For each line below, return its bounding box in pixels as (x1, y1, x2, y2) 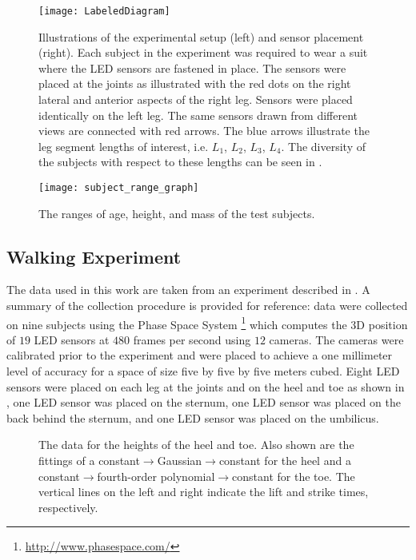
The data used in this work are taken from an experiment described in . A (6, 281, 370, 298)
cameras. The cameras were (269, 331, 404, 348)
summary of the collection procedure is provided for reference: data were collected (6, 297, 408, 314)
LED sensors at (34, 331, 110, 348)
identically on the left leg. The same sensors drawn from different (38, 106, 358, 123)
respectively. (38, 498, 98, 515)
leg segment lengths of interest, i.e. (38, 137, 209, 154)
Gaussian (157, 452, 202, 469)
